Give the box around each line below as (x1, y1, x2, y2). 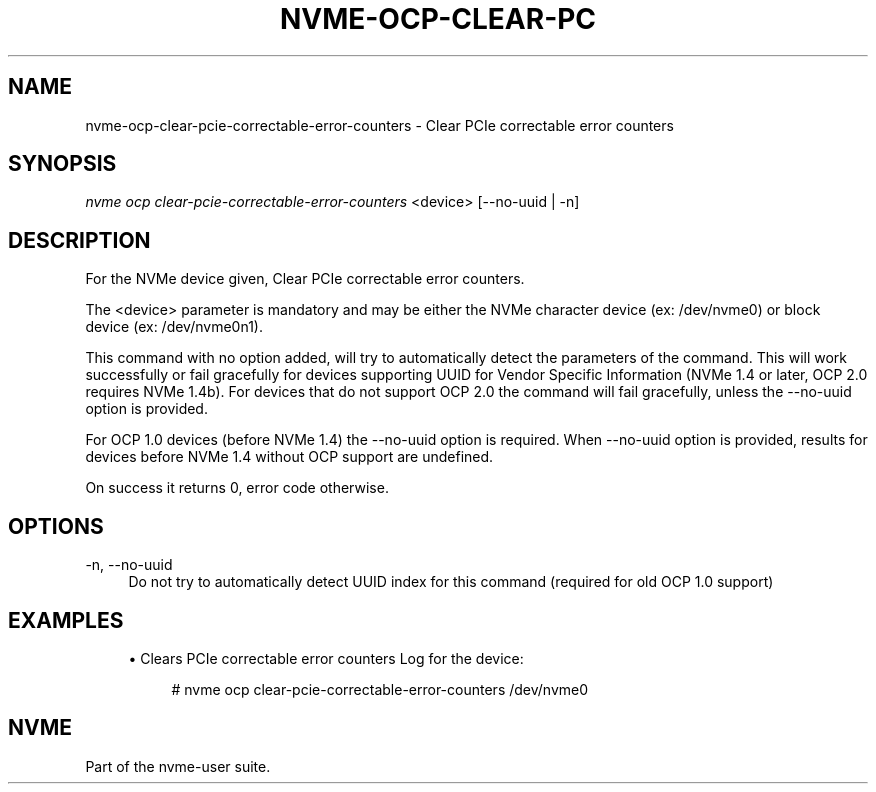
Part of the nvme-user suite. (85, 757, 271, 775)
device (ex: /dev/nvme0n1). (85, 318, 263, 336)
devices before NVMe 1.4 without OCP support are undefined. (85, 448, 494, 466)
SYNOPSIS (8, 151, 117, 177)
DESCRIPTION (8, 227, 151, 253)
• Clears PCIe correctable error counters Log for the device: (128, 649, 524, 667)
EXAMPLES (8, 607, 124, 633)
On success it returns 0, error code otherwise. (85, 479, 389, 497)
